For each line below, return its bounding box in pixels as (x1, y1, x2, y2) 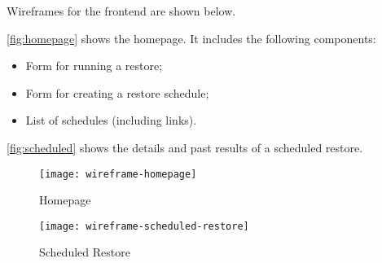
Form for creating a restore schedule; (25, 84, 209, 101)
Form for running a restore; (25, 57, 163, 74)
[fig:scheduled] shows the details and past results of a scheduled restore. (7, 138, 363, 156)
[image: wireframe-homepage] (39, 168, 197, 180)
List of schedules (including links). (25, 112, 197, 129)
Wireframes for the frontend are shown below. (7, 2, 236, 19)
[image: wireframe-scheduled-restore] (39, 220, 249, 232)
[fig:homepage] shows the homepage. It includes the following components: (7, 29, 376, 46)
